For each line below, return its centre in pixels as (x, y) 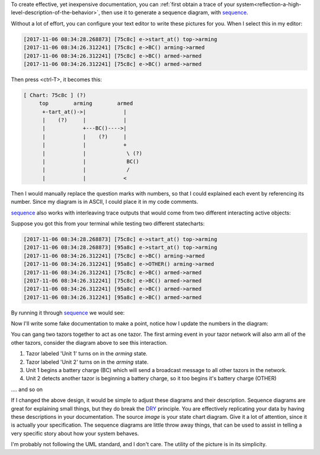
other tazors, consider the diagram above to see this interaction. (89, 342)
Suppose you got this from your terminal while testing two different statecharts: (108, 223)
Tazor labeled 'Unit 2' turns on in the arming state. (87, 362)
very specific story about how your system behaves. (75, 433)
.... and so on (27, 389)
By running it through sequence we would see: (68, 313)
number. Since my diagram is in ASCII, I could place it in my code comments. (105, 202)
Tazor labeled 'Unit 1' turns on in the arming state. (87, 354)
